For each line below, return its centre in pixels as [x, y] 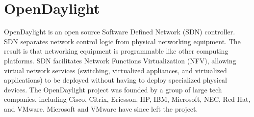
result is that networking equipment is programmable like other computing [116, 51]
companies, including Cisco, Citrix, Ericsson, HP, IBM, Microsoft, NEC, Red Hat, [127, 99]
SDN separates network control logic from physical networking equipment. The [122, 41]
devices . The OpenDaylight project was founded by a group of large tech [113, 89]
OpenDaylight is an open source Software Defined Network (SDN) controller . [120, 32]
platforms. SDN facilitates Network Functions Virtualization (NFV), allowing [120, 60]
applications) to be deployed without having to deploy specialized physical [115, 80]
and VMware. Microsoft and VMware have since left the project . [101, 108]
